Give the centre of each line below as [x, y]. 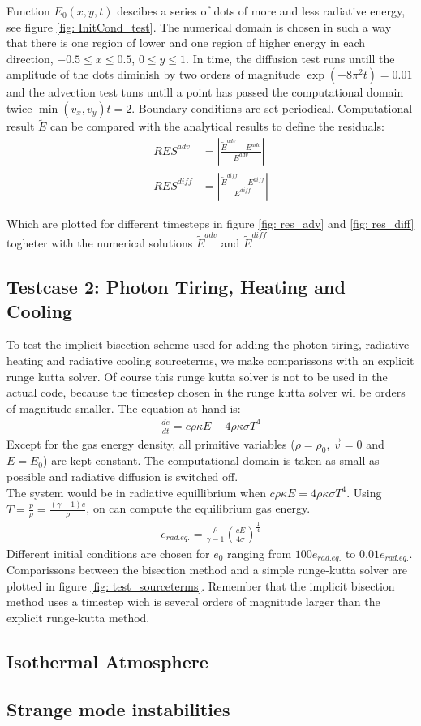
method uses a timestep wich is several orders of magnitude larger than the [193, 601]
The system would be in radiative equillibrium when [136, 492]
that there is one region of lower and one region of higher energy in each [186, 43]
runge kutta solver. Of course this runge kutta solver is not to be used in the [197, 376]
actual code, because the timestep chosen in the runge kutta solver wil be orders [206, 392]
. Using [364, 492]
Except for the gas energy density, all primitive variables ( [151, 443]
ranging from [260, 553]
